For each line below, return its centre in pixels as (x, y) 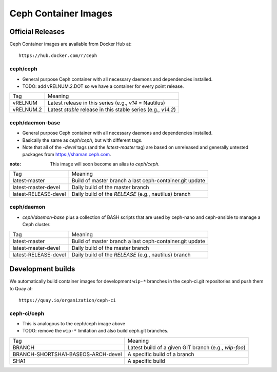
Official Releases (37, 32)
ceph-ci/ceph (27, 313)
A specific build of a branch (161, 354)
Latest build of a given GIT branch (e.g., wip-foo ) (186, 347)
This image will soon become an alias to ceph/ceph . (105, 164)
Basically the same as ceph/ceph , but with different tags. (83, 140)
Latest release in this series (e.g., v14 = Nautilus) (106, 103)
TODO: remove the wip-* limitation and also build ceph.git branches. (95, 331)
